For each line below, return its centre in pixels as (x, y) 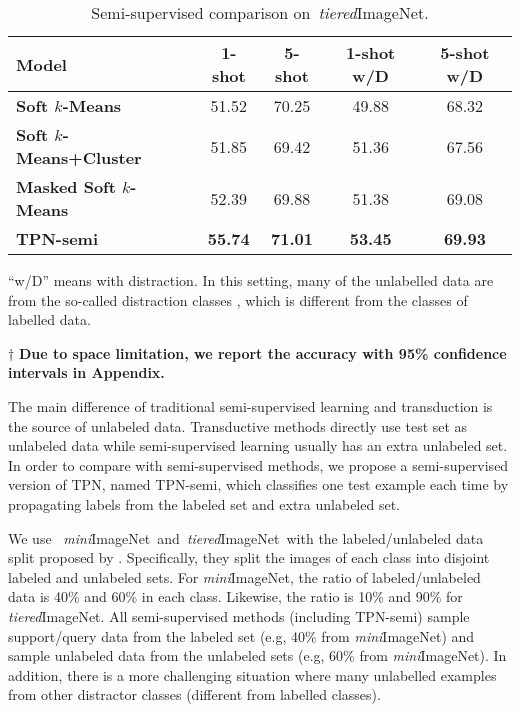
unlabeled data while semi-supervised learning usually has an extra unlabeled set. (258, 445)
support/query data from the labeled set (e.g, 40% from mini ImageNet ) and (241, 635)
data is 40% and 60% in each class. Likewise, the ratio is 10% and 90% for (235, 596)
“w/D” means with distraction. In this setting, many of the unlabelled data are (251, 280)
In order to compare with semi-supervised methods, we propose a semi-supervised (258, 464)
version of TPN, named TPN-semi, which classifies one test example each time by (258, 484)
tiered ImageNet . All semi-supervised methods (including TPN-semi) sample (239, 615)
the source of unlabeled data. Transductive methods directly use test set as (238, 425)
